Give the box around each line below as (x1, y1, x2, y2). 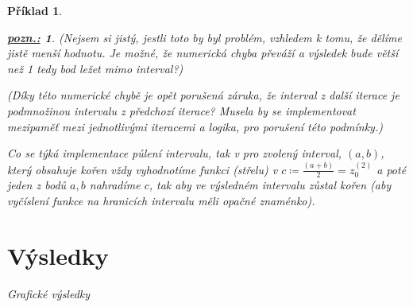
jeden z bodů (7, 177, 67, 193)
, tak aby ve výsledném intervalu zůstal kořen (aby (149, 177, 392, 193)
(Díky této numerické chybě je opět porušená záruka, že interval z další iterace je (7, 87, 399, 103)
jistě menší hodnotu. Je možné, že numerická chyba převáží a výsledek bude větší (7, 45, 399, 61)
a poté (376, 161, 407, 177)
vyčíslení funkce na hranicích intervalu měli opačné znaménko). (7, 192, 315, 208)
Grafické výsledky (7, 285, 91, 301)
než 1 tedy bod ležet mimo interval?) (7, 60, 183, 76)
